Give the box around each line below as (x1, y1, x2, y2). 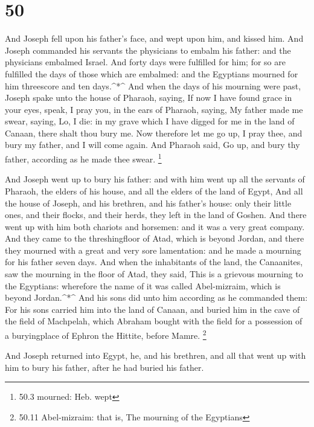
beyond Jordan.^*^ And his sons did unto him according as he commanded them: (5, 291, 308, 304)
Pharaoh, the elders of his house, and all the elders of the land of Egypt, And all (5, 184, 303, 197)
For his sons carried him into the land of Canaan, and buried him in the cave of (5, 303, 300, 315)
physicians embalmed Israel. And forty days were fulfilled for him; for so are (5, 56, 286, 68)
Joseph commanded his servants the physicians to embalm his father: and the (5, 43, 291, 56)
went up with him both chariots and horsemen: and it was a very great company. (5, 220, 305, 233)
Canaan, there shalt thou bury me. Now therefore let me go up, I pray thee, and (5, 126, 303, 139)
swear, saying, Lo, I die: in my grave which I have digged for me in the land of (5, 115, 295, 127)
